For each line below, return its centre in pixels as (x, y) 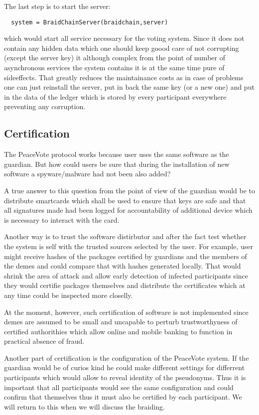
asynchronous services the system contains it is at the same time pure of (114, 68)
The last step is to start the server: (57, 6)
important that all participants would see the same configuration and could (119, 387)
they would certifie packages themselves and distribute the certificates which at (125, 285)
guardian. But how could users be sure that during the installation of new (117, 164)
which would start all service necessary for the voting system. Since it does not (124, 38)
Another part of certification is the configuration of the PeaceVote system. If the (127, 357)
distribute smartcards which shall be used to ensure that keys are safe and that (125, 200)
